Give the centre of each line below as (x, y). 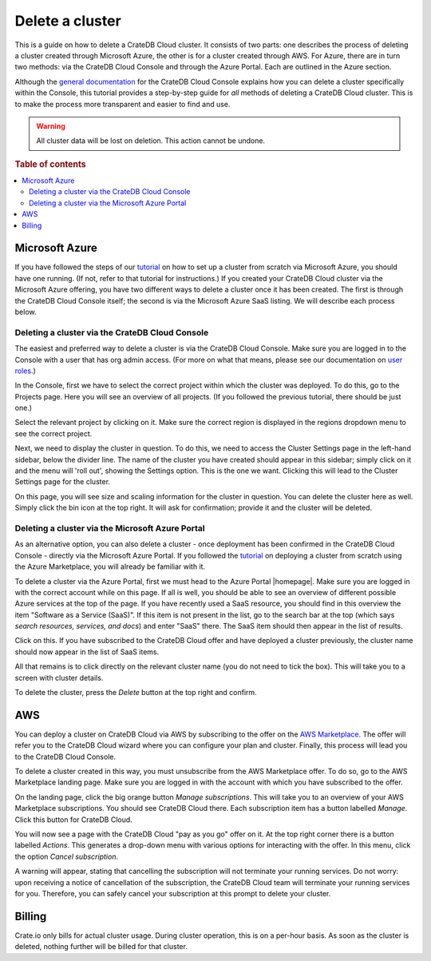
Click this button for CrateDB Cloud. (74, 820)
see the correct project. (53, 433)
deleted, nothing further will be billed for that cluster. (101, 947)
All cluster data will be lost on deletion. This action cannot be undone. (151, 141)
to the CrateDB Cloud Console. (65, 756)
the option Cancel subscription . (67, 856)
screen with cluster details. (59, 677)
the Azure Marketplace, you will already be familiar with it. (110, 566)
